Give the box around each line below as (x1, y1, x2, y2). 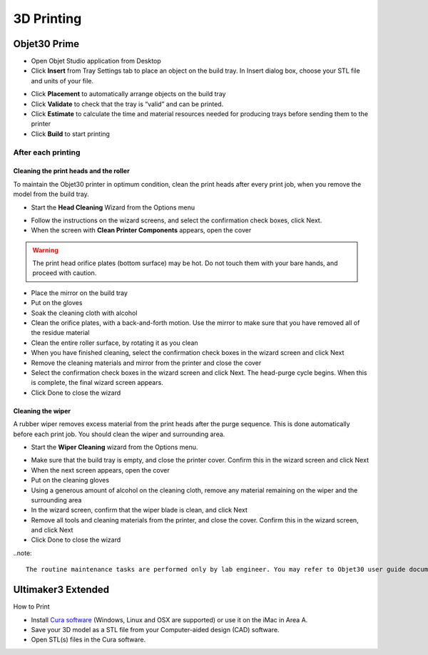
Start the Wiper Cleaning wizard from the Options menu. (31, 443, 198, 451)
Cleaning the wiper (13, 406, 71, 415)
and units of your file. (31, 76, 94, 85)
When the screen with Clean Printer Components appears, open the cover (31, 226, 252, 234)
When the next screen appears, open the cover (31, 465, 170, 474)
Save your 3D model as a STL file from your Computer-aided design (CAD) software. (31, 625, 280, 634)
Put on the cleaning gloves (31, 476, 110, 485)
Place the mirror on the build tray (31, 289, 128, 297)
